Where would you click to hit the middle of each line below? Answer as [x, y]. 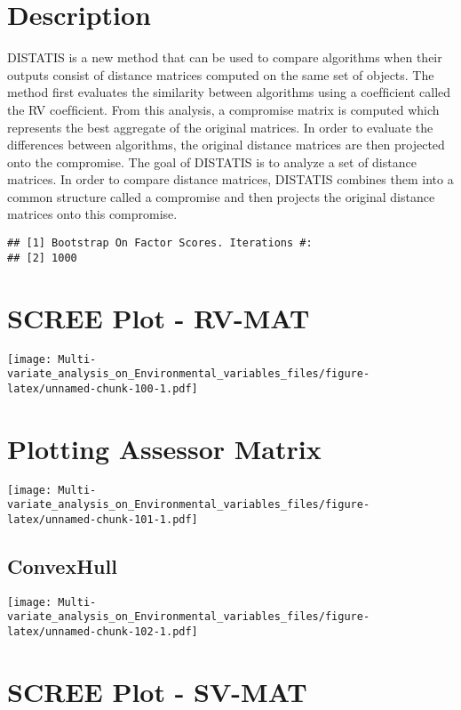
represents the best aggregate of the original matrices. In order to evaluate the [220, 127]
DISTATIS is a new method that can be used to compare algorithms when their [225, 57]
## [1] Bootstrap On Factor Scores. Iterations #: [160, 243]
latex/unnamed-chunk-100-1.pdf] [103, 388]
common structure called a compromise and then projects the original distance [221, 196]
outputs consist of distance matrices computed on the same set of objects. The [221, 74]
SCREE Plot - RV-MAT [159, 317]
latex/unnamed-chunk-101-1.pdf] [103, 519]
